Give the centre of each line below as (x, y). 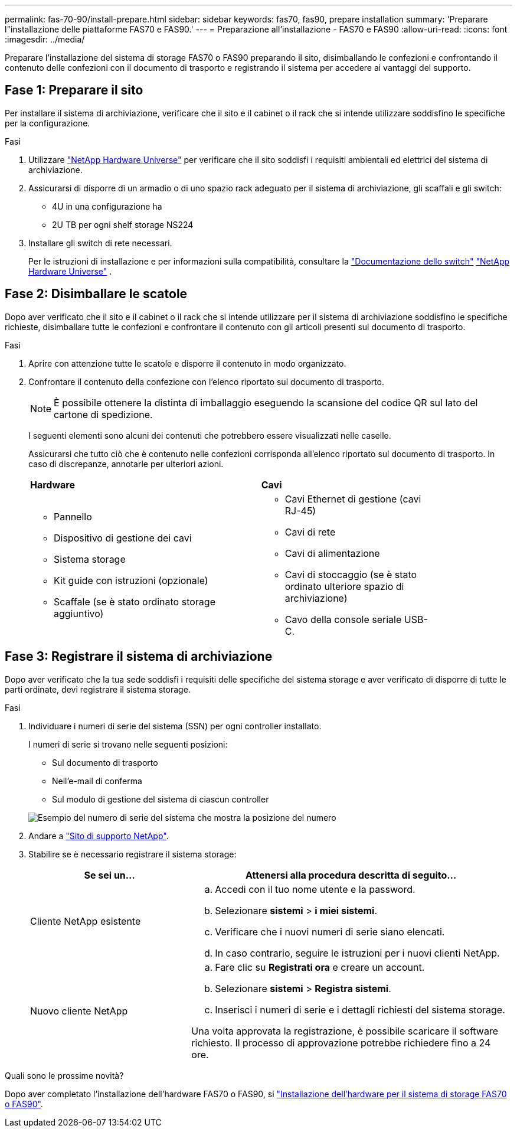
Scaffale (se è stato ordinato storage (135, 601)
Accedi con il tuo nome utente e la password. (315, 889)
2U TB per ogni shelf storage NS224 (123, 224)
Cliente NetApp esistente (86, 921)
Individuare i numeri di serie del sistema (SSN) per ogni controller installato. (175, 726)
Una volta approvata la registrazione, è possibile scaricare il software (345, 1031)
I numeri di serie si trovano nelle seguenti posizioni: (128, 744)
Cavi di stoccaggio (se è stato (351, 574)
